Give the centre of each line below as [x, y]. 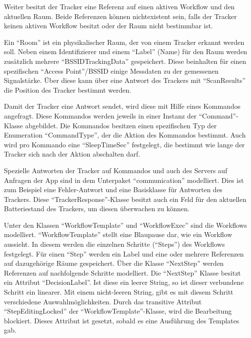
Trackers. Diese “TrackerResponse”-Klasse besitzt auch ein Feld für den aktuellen [125, 199]
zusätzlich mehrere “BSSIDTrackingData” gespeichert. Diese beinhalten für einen [125, 61]
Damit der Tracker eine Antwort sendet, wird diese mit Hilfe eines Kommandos [122, 106]
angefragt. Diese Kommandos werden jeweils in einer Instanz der [100, 115]
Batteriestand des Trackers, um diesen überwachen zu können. [97, 209]
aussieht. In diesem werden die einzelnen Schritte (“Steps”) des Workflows [115, 244]
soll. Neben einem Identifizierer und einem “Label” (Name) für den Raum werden [126, 51]
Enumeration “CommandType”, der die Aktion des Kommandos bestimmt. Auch [125, 135]
